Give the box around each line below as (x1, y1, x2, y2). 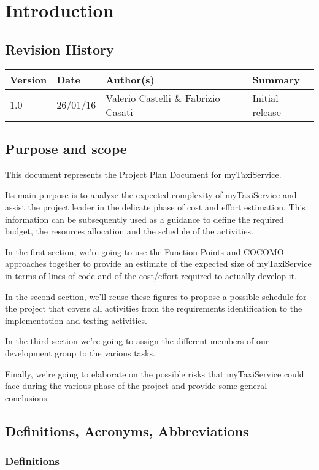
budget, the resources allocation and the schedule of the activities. (5, 225, 253, 237)
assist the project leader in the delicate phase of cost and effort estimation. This (5, 200, 306, 213)
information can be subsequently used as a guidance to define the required (5, 212, 284, 225)
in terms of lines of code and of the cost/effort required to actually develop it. (5, 269, 297, 282)
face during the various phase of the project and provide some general (5, 379, 267, 392)
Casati (106, 104, 133, 119)
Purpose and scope (5, 139, 127, 158)
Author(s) (106, 72, 155, 87)
